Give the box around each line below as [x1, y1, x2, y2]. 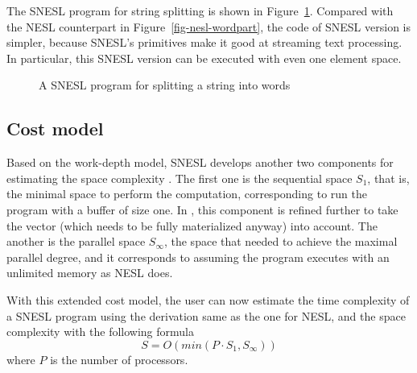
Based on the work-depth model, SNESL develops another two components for [6, 154, 394, 171]
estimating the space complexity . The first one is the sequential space [6, 169, 353, 186]
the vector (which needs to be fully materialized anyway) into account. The [6, 217, 378, 234]
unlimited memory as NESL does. [6, 264, 173, 281]
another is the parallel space [6, 233, 146, 250]
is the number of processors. [50, 350, 188, 367]
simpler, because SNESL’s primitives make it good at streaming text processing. [6, 34, 403, 51]
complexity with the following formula [6, 323, 195, 340]
